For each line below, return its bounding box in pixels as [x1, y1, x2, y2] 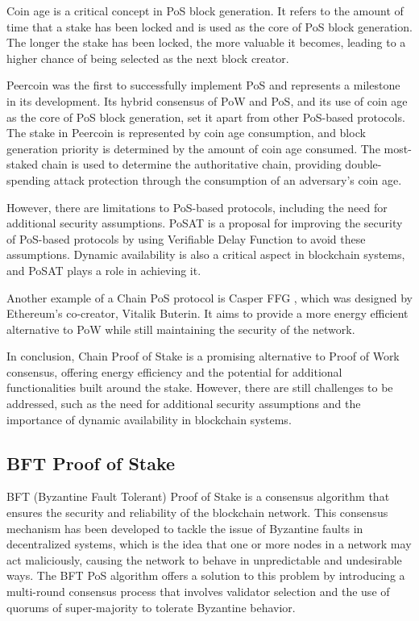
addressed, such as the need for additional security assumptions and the [6, 395, 361, 412]
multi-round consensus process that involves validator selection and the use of [6, 583, 390, 600]
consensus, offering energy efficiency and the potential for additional [6, 363, 342, 380]
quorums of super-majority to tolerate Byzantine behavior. [6, 598, 296, 615]
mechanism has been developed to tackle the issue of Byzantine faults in [6, 519, 363, 536]
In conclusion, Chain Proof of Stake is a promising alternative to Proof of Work [6, 348, 400, 365]
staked [6, 156, 38, 173]
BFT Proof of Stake [6, 450, 176, 475]
